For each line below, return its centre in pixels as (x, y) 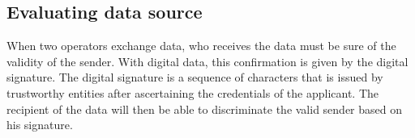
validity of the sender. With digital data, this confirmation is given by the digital (207, 61)
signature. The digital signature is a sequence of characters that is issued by (195, 77)
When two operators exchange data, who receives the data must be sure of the (201, 46)
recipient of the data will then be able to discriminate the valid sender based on (205, 109)
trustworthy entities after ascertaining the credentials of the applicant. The (193, 92)
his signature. (40, 125)
